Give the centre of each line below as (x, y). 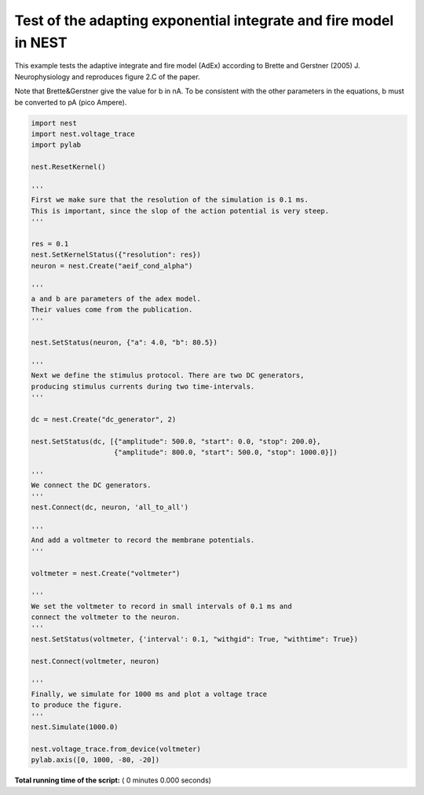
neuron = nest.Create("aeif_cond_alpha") (112, 266)
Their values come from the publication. (112, 310)
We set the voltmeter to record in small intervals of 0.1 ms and (161, 606)
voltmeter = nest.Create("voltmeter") (106, 573)
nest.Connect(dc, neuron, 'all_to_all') (110, 507)
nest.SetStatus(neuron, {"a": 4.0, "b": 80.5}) (124, 343)
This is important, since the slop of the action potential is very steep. (180, 211)
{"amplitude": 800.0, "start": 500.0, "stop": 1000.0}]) (226, 452)
